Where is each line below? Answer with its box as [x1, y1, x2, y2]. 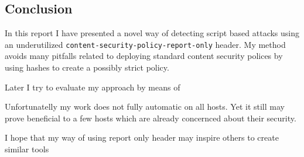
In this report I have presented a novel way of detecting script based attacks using [5, 27, 300, 39]
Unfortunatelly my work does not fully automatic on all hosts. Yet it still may [5, 100, 285, 113]
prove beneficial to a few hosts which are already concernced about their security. [5, 111, 296, 124]
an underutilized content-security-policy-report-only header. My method [5, 38, 286, 50]
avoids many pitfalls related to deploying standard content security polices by [5, 50, 283, 62]
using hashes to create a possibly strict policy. [5, 61, 169, 74]
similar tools [5, 143, 49, 155]
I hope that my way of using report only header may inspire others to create [5, 131, 279, 144]
